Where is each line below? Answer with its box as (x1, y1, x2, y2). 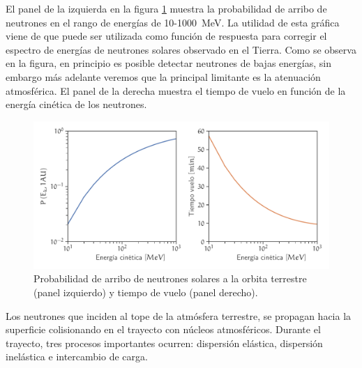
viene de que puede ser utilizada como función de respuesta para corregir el (6, 29, 327, 43)
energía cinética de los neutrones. (6, 97, 147, 112)
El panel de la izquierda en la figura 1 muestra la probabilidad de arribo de (6, 1, 327, 15)
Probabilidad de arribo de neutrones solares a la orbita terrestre (33, 271, 307, 286)
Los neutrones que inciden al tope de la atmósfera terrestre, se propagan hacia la (6, 308, 352, 323)
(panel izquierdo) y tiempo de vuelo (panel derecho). (33, 284, 258, 299)
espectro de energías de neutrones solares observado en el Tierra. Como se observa (6, 42, 356, 56)
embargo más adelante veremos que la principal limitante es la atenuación (6, 69, 321, 84)
